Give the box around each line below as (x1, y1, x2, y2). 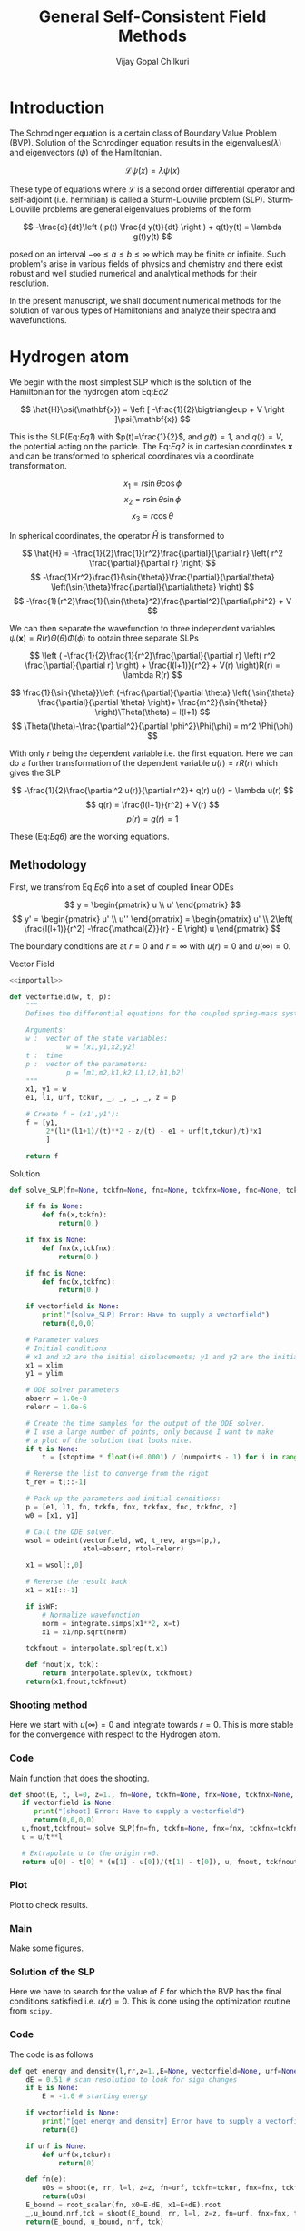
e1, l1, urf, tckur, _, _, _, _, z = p (25, 1094, 177, 1103)
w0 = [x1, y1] (25, 1510, 79, 1520)
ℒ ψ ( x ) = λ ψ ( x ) (124, 165, 181, 176)
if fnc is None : (25, 1268, 88, 1277)
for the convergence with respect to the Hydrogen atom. (9, 1729, 221, 1740)
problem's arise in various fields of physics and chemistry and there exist (9, 257, 283, 269)
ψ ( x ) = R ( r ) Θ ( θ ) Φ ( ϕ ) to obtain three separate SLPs (9, 632, 200, 643)
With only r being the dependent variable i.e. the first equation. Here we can (9, 748, 293, 759)
